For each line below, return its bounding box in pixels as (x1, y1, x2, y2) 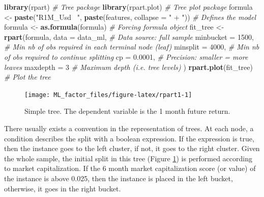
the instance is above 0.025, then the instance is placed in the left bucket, (4, 173, 233, 183)
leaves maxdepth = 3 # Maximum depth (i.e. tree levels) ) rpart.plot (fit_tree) (4, 61, 253, 72)
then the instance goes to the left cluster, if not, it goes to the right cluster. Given (4, 143, 260, 154)
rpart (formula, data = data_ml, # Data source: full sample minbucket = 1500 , (4, 31, 254, 42)
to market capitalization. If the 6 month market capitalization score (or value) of (4, 163, 256, 174)
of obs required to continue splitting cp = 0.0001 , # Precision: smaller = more (4, 51, 248, 62)
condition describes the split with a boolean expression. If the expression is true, (4, 133, 254, 143)
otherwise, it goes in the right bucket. (4, 183, 121, 193)
